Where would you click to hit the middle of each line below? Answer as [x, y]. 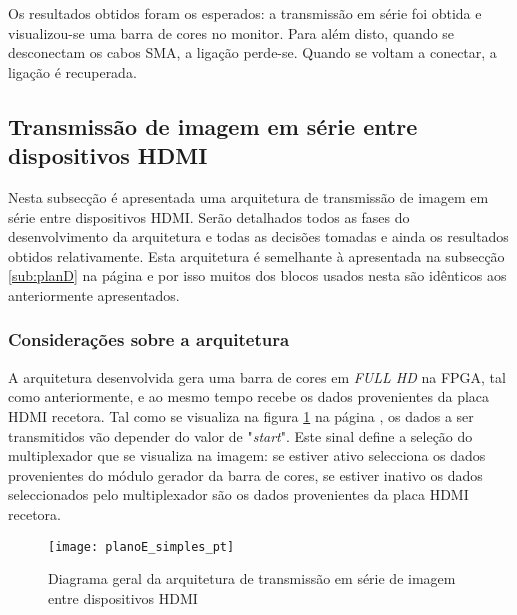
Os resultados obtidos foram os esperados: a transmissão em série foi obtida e [245, 13]
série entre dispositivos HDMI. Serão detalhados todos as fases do [209, 216]
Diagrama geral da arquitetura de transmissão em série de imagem [252, 578]
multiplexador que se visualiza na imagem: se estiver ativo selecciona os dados [247, 455]
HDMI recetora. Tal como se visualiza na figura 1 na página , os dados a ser [241, 415]
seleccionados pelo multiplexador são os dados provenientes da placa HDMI [238, 494]
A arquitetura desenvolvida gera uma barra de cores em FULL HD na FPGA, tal [257, 376]
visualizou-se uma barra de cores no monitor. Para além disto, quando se [231, 32]
